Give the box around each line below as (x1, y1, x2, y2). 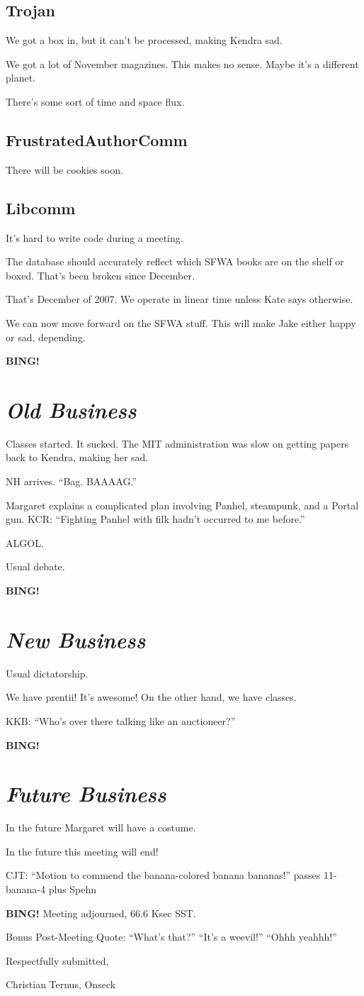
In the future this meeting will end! (6, 843, 159, 858)
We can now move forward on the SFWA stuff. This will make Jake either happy (6, 315, 356, 330)
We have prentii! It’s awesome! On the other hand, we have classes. (6, 690, 297, 704)
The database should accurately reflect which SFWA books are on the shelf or (6, 254, 344, 269)
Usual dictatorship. (6, 665, 89, 680)
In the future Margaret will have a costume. (6, 820, 196, 835)
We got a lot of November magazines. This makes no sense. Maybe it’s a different (6, 56, 359, 71)
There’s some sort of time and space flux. (6, 94, 185, 109)
